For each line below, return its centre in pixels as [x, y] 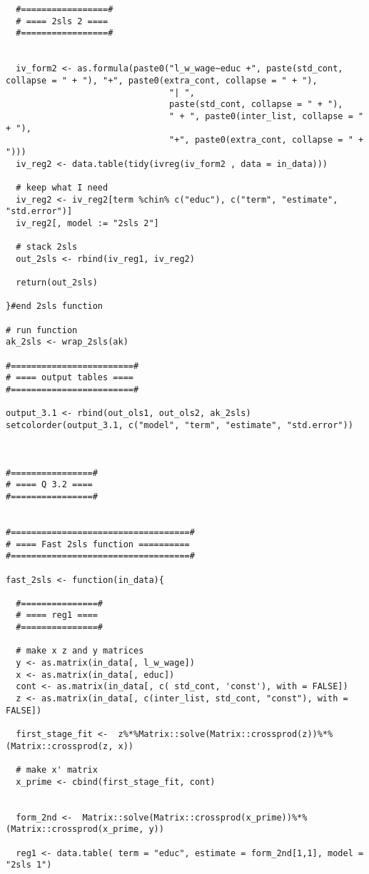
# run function [42, 330]
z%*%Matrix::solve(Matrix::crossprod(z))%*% [226, 735]
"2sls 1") [29, 865]
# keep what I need [62, 187]
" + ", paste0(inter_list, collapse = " [267, 116]
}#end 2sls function [55, 306]
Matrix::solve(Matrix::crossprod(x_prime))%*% [195, 817]
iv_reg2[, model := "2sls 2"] [87, 223]
